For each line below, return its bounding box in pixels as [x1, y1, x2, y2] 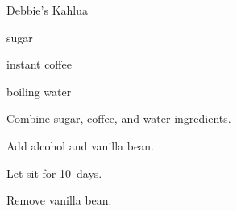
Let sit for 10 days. [6, 164, 102, 181]
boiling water [6, 82, 72, 99]
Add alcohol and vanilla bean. [6, 137, 154, 154]
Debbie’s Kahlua [6, 2, 89, 18]
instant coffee [6, 56, 72, 73]
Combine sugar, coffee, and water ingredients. [6, 110, 231, 127]
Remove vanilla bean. [6, 192, 112, 209]
